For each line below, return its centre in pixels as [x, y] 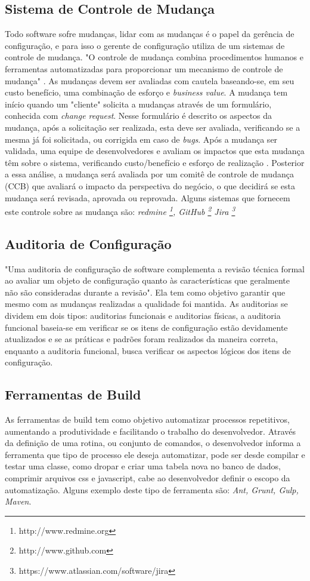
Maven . [18, 501]
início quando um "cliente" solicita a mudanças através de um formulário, [138, 104]
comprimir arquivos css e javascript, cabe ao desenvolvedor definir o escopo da [148, 478]
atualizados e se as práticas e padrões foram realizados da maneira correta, [142, 339]
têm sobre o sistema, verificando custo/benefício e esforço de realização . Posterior [155, 162]
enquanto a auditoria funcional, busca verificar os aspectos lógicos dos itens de [148, 350]
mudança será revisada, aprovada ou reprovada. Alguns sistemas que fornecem [148, 197]
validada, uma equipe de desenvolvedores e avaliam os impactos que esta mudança [155, 151]
